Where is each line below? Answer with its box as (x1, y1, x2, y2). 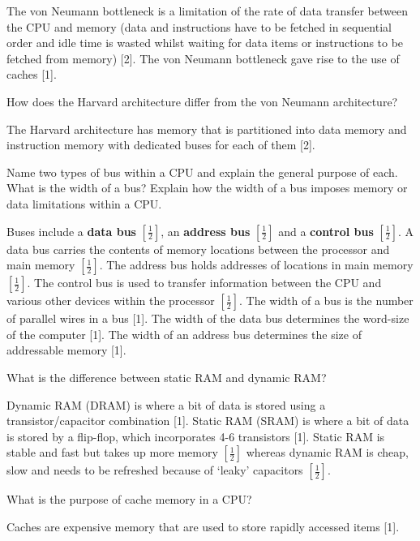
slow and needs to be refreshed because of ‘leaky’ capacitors (6, 462, 303, 479)
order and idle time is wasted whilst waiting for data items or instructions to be (6, 34, 404, 51)
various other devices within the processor (6, 292, 215, 309)
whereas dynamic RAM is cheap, (246, 444, 409, 461)
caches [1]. (6, 66, 57, 83)
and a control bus (278, 222, 374, 239)
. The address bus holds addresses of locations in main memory (99, 256, 414, 273)
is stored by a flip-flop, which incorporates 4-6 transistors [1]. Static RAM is (6, 427, 385, 444)
